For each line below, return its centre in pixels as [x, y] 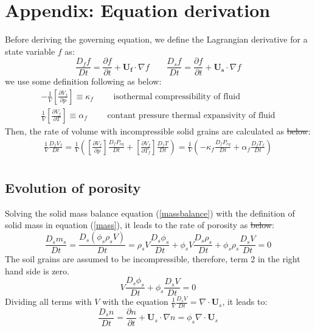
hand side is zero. [37, 270]
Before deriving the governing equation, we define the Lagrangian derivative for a [156, 39]
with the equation [135, 301]
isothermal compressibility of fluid [177, 96]
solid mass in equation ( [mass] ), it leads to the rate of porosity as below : [140, 225]
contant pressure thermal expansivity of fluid [191, 116]
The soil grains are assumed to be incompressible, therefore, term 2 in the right [153, 259]
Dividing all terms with [48, 301]
